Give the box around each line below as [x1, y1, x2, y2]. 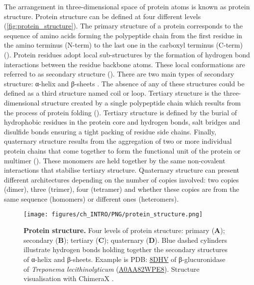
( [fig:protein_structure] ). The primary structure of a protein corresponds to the [4, 21, 243, 31]
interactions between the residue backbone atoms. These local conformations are [4, 59, 245, 69]
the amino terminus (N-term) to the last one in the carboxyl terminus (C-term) [4, 40, 243, 50]
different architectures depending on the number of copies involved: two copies [4, 174, 239, 184]
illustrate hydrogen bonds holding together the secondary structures [24, 244, 228, 255]
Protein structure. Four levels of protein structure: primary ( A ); [24, 225, 225, 235]
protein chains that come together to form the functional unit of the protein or [4, 145, 241, 155]
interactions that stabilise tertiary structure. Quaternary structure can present [4, 165, 239, 175]
